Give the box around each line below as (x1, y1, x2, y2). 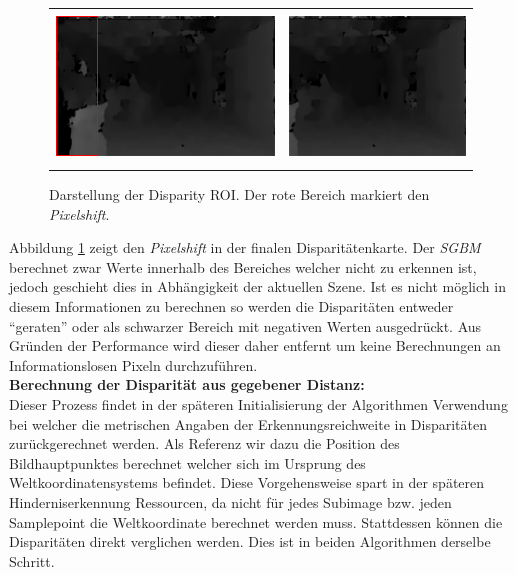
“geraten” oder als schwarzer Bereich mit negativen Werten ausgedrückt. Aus (9, 315, 482, 336)
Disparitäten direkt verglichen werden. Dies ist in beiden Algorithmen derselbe (9, 531, 491, 552)
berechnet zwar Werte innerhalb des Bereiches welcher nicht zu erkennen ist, (9, 256, 477, 277)
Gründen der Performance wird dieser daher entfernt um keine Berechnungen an (9, 335, 501, 356)
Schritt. (9, 550, 55, 571)
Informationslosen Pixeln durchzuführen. (9, 354, 258, 375)
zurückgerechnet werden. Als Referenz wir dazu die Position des (9, 433, 400, 454)
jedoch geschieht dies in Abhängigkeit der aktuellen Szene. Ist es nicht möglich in (9, 276, 506, 297)
